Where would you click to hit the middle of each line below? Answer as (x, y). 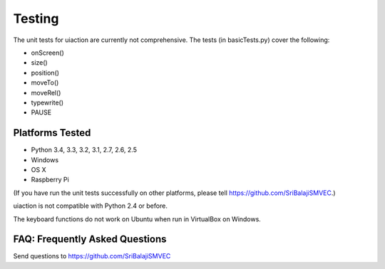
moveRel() (46, 93)
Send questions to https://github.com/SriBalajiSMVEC (92, 256)
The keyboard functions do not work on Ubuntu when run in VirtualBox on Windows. (137, 219)
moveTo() (45, 83)
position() (45, 73)
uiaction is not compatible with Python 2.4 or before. (90, 206)
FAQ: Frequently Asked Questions (90, 239)
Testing (36, 19)
